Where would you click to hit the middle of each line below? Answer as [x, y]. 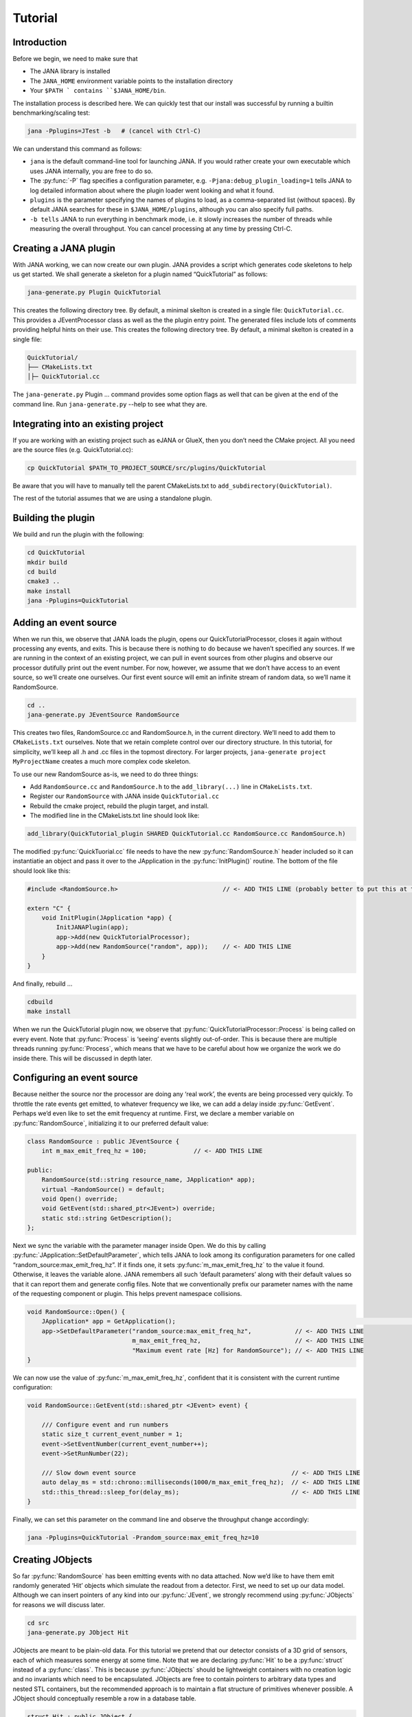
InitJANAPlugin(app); [92, 928]
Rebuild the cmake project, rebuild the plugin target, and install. [119, 806]
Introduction [40, 42]
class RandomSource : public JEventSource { [103, 1141]
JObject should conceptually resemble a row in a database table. [104, 1698]
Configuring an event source [76, 1078]
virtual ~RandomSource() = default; [103, 1189]
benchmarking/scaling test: [51, 113]
